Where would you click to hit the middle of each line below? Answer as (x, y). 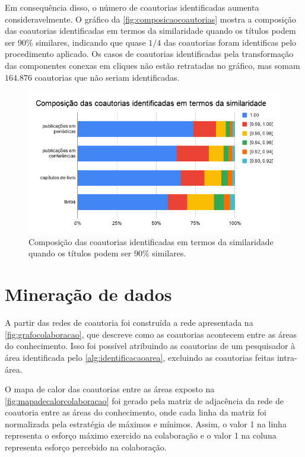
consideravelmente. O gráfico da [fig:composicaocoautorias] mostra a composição (150, 19)
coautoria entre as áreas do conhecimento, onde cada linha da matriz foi (136, 412)
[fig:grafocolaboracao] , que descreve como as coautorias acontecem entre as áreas (151, 334)
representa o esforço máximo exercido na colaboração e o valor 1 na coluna (141, 435)
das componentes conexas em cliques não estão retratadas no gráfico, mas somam (152, 65)
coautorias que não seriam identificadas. (107, 77)
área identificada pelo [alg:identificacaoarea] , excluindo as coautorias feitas (140, 357)
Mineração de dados (88, 294)
